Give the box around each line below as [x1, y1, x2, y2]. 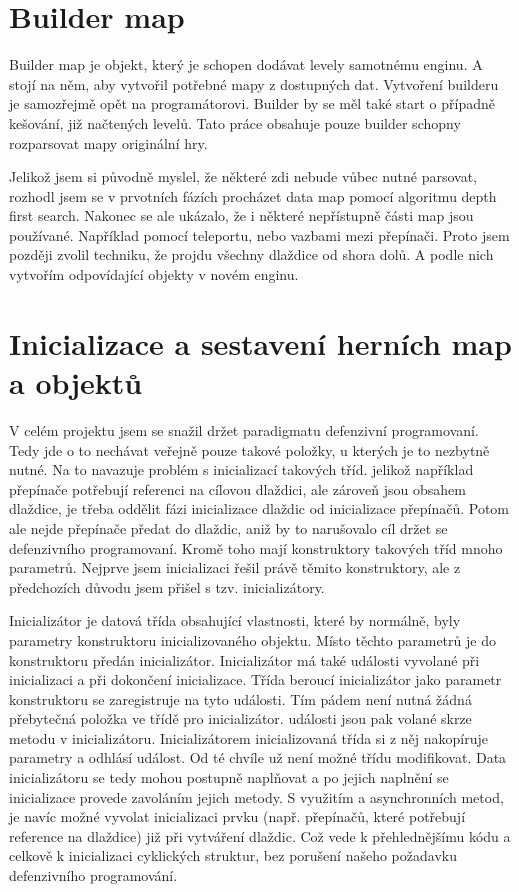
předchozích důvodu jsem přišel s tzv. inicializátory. [9, 576, 325, 597]
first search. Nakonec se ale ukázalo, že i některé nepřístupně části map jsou [9, 205, 474, 226]
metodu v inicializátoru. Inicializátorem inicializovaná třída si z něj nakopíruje [9, 727, 488, 748]
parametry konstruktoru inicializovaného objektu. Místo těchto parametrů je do [9, 629, 496, 650]
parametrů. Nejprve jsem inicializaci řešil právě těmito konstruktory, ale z [9, 557, 461, 578]
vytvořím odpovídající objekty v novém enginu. [9, 264, 299, 285]
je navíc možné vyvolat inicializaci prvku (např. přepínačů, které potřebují [9, 806, 466, 827]
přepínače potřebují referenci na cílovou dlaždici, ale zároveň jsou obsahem [9, 478, 466, 499]
